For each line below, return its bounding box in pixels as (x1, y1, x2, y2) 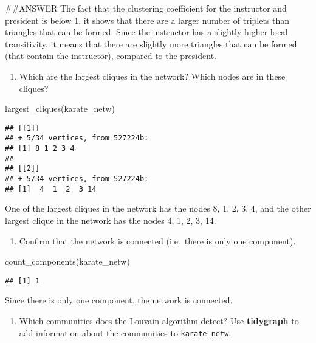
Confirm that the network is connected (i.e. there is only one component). (19, 234, 296, 247)
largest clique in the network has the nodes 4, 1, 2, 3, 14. (5, 213, 216, 226)
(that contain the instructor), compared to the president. (5, 49, 216, 62)
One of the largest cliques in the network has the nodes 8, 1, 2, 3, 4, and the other (5, 202, 311, 215)
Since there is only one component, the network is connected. (5, 294, 233, 307)
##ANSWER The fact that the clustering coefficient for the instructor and (5, 2, 287, 14)
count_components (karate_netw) (5, 255, 130, 268)
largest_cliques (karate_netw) (5, 102, 115, 115)
